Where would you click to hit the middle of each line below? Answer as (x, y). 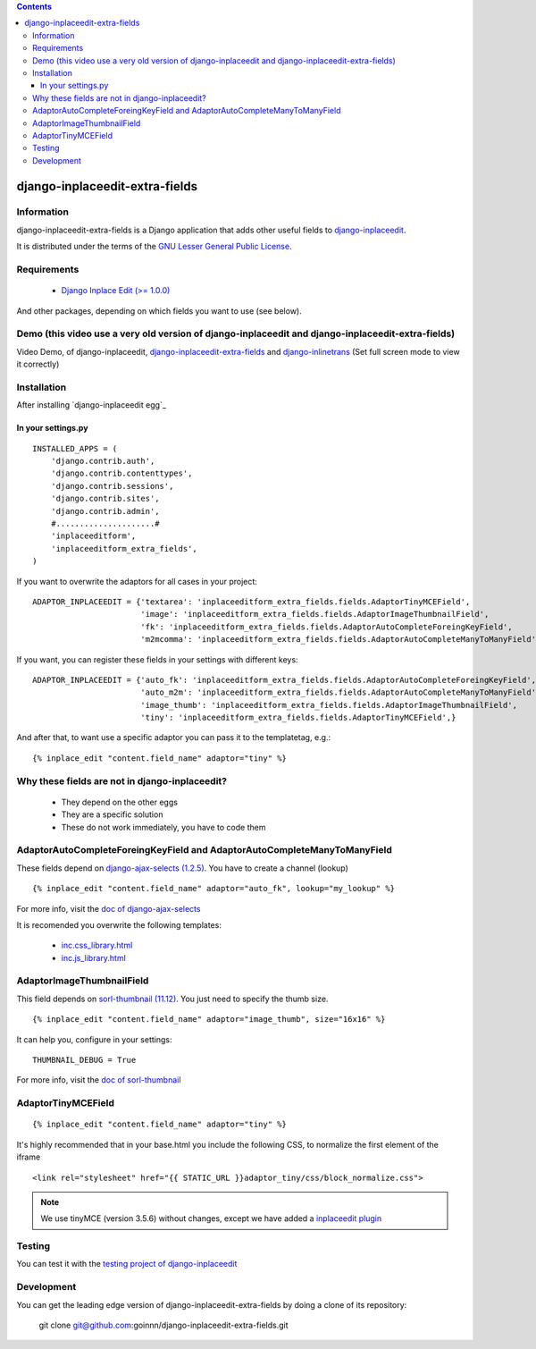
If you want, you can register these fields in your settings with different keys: (157, 659)
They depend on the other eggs (120, 802)
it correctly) (38, 364)
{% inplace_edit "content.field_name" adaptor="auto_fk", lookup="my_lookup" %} (214, 889)
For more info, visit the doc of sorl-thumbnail (99, 1080)
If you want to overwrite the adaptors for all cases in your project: (137, 581)
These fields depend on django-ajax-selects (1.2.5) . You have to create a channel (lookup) (182, 868)
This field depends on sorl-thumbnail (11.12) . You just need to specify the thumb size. (172, 999)
